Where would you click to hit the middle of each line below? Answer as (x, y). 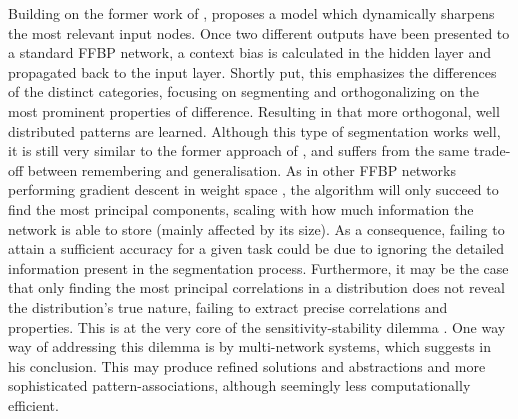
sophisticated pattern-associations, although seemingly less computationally (239, 385)
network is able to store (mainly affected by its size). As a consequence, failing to (256, 228)
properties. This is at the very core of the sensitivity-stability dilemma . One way (257, 326)
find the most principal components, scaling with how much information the (241, 208)
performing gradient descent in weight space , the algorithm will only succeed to (253, 189)
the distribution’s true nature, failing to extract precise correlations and (228, 306)
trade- (492, 150)
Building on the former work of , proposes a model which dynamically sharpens (251, 13)
